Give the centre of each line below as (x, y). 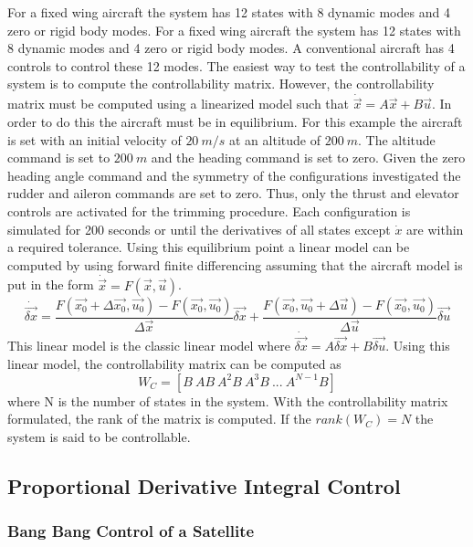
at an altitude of (275, 139)
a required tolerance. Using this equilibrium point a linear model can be (209, 247)
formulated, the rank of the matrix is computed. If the (159, 419)
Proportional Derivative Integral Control (204, 485)
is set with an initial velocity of (95, 139)
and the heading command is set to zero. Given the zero (308, 158)
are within (435, 229)
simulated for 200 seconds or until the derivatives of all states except (199, 229)
